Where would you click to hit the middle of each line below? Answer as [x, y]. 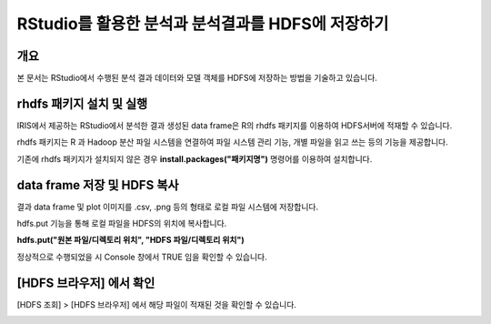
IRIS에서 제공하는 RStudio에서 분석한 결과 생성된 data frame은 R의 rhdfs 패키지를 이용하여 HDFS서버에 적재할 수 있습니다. [235, 125]
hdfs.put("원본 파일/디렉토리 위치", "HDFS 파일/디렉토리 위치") [130, 240]
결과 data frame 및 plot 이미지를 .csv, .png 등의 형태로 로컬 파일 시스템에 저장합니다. [168, 207]
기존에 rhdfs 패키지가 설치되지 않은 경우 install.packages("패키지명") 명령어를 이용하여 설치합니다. [195, 158]
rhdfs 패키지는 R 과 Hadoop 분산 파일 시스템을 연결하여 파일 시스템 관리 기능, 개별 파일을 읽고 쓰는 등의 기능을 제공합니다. [233, 142]
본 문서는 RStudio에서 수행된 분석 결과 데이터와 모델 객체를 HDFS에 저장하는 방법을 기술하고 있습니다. [197, 78]
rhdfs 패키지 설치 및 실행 [82, 103]
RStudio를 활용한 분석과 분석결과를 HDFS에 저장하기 [203, 24]
